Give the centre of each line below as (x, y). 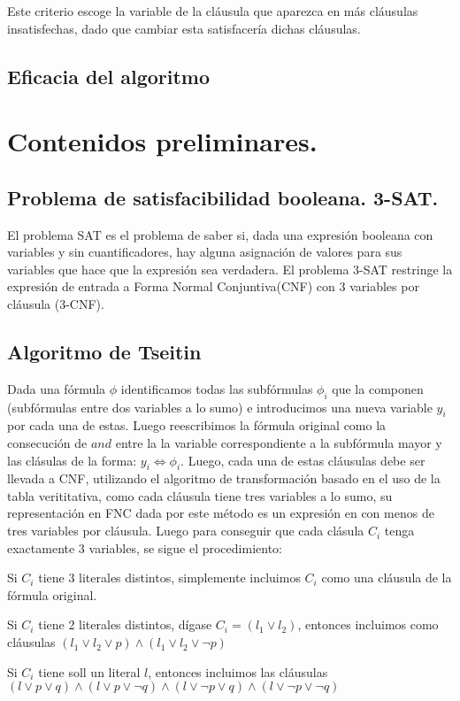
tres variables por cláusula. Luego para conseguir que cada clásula (186, 531)
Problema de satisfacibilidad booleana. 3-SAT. (223, 197)
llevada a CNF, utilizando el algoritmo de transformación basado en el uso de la (224, 478)
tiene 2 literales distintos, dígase (125, 624)
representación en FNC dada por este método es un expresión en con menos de (221, 513)
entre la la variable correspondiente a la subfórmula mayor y (279, 442)
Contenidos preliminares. (162, 141)
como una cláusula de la (387, 578)
